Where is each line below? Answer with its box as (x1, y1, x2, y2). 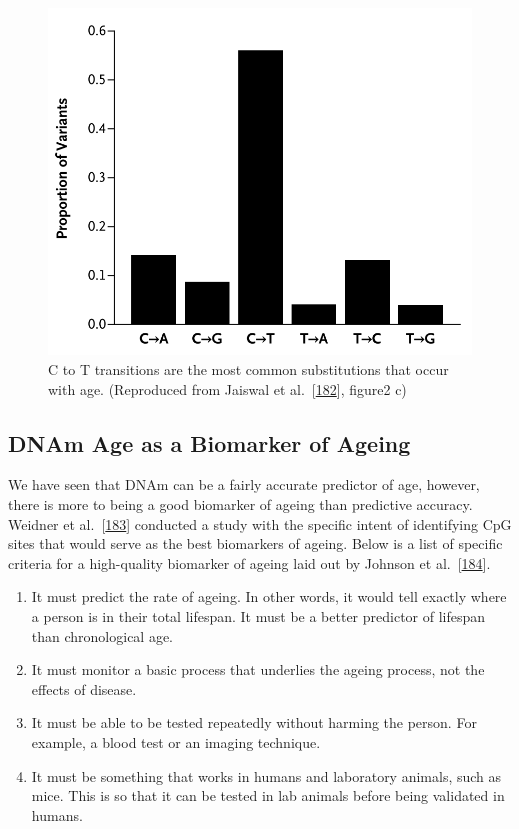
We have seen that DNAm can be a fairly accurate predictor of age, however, (8, 474, 480, 495)
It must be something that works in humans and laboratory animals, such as (31, 765, 502, 786)
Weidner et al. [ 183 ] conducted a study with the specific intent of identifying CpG (8, 513, 512, 534)
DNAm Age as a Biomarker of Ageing (8, 427, 411, 458)
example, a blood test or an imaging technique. (31, 731, 321, 752)
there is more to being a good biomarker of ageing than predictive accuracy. (8, 494, 473, 515)
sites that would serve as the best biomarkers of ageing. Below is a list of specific (8, 533, 503, 554)
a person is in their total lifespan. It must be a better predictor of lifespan (31, 606, 486, 627)
